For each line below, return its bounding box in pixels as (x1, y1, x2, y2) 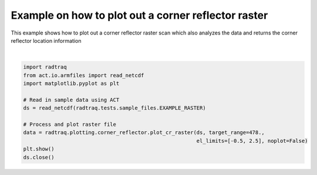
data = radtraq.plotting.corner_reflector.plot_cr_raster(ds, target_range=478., (23, 129, 265, 136)
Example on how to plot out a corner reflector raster (11, 9, 268, 22)
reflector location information (11, 37, 82, 44)
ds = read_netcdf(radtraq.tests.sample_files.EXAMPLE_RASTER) (23, 105, 206, 111)
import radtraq (23, 64, 67, 70)
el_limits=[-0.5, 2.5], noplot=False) (196, 138, 308, 144)
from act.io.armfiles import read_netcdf (23, 72, 144, 78)
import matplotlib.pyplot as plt (23, 80, 120, 87)
